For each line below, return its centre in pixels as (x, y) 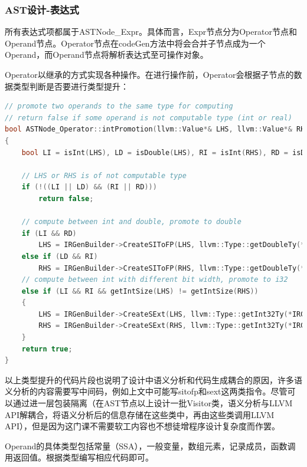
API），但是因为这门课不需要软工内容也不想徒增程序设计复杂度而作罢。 (143, 426)
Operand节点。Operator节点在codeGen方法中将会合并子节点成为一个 (135, 43)
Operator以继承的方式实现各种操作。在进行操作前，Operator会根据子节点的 (149, 74)
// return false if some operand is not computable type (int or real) (148, 118)
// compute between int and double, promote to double (131, 222)
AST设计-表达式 (42, 9)
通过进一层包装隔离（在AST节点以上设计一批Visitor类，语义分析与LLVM (153, 403)
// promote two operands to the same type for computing (119, 106)
